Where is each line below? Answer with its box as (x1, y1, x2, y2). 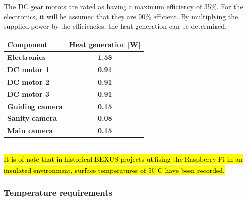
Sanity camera (7, 113, 57, 123)
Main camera (7, 125, 53, 136)
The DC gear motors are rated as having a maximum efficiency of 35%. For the (4, 1, 243, 11)
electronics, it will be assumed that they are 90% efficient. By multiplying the (4, 11, 238, 21)
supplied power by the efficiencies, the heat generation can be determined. (4, 21, 227, 31)
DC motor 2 (7, 76, 50, 86)
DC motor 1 (7, 64, 50, 74)
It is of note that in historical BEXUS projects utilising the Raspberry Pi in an (4, 153, 243, 164)
